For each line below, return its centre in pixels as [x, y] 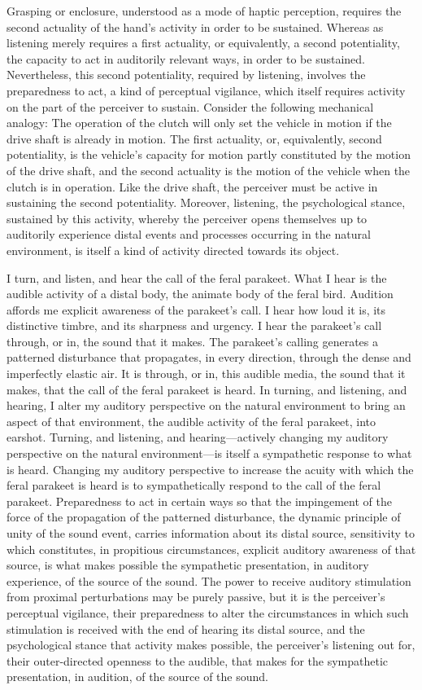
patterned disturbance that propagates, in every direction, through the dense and [209, 357]
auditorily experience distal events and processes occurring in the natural [189, 234]
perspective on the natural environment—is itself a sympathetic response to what [209, 453]
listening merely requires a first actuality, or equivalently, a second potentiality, [203, 43]
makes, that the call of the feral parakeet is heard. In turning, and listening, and [207, 389]
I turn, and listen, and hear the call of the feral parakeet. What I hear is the [197, 277]
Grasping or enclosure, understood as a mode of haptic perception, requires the [204, 11]
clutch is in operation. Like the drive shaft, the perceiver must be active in [192, 186]
